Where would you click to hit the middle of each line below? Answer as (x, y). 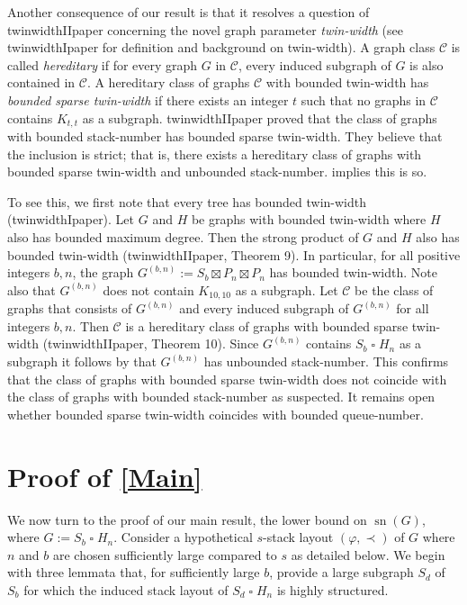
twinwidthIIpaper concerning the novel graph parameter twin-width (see (206, 29)
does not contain (148, 289)
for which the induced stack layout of (126, 589)
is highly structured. (332, 589)
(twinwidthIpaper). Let (71, 219)
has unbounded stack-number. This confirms (326, 361)
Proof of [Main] (105, 476)
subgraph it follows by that (82, 361)
